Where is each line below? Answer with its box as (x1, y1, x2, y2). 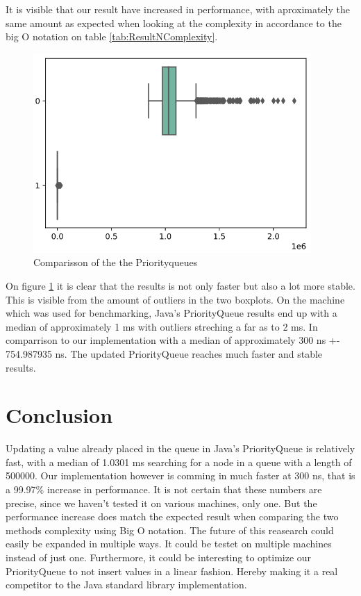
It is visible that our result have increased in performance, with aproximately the (6, 2, 350, 16)
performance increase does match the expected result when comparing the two (6, 509, 339, 524)
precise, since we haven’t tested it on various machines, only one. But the (6, 495, 317, 510)
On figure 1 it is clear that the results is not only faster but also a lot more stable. (6, 279, 355, 293)
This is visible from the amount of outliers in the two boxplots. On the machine (6, 292, 345, 306)
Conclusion (6, 401, 113, 429)
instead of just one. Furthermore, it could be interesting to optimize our (6, 550, 312, 565)
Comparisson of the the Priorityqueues (33, 255, 198, 270)
